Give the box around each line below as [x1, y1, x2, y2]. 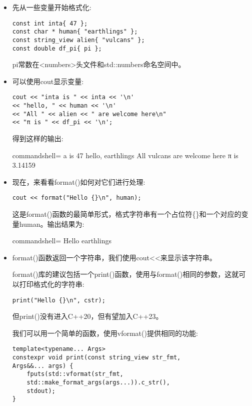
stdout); [26, 387, 55, 394]
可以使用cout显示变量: [12, 76, 84, 86]
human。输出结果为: [19, 218, 84, 229]
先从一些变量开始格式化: [12, 2, 91, 12]
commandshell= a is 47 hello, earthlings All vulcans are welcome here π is [12, 150, 238, 160]
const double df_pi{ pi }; [12, 45, 102, 52]
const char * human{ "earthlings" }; [12, 28, 138, 36]
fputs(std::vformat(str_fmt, [26, 370, 123, 378]
